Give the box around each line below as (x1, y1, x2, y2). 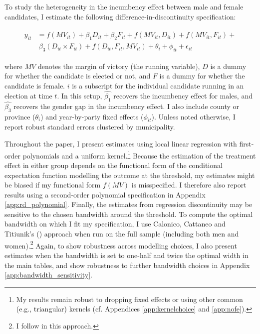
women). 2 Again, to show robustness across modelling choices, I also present (4, 238, 237, 250)
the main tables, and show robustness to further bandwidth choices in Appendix (4, 259, 250, 270)
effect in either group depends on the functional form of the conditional (4, 159, 223, 170)
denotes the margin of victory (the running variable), (37, 60, 200, 71)
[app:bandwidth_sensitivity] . (4, 269, 93, 280)
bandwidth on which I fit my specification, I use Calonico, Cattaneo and (4, 218, 226, 229)
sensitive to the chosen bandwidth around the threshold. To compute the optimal (4, 208, 253, 219)
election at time (4, 90, 52, 100)
